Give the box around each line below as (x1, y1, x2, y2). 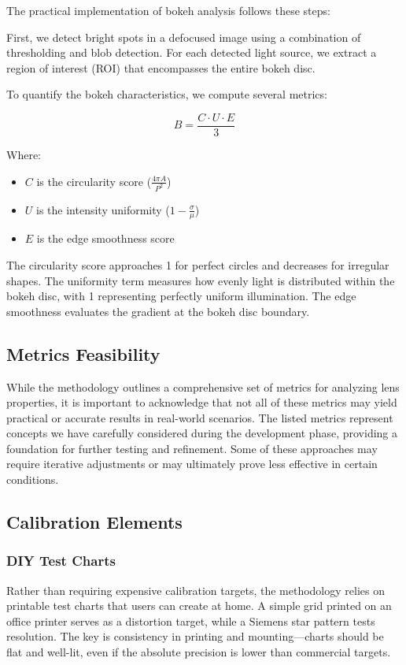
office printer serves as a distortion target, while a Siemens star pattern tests (6, 612, 375, 629)
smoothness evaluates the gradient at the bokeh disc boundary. (6, 303, 310, 319)
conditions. (6, 471, 59, 488)
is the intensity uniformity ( (36, 201, 170, 217)
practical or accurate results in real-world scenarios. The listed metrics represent (6, 409, 393, 425)
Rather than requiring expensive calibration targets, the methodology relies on (6, 581, 385, 598)
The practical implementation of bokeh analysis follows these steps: (6, 2, 330, 18)
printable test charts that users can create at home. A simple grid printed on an (6, 597, 392, 614)
